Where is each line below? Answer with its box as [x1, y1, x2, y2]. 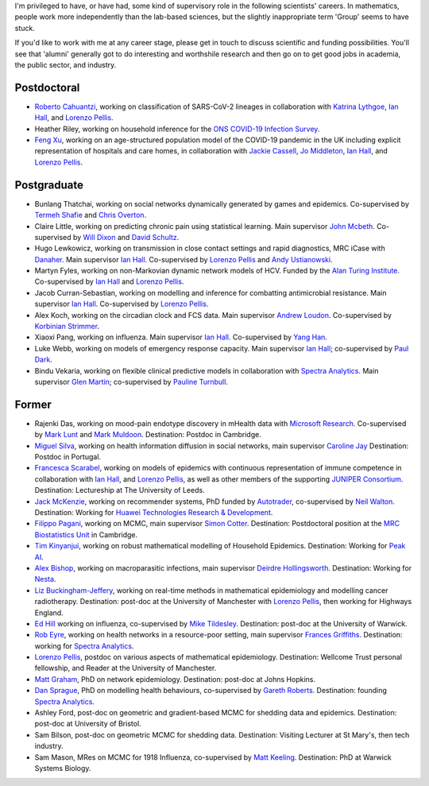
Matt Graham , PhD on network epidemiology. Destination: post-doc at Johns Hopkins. [34, 674, 316, 683]
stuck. [14, 23, 35, 33]
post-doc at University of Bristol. [34, 719, 142, 729]
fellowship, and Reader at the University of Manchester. [34, 664, 217, 673]
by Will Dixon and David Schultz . [72, 232, 180, 242]
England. [34, 608, 64, 618]
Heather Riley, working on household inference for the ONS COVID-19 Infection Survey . [34, 124, 320, 134]
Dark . [34, 354, 53, 365]
